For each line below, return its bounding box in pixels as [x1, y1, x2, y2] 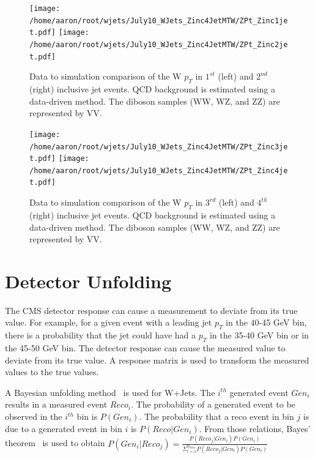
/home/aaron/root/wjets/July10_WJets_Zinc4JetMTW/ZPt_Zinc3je [29, 142, 288, 151]
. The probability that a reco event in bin [139, 410, 294, 422]
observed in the [5, 410, 62, 422]
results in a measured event [5, 398, 108, 411]
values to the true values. [5, 365, 99, 378]
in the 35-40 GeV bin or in [209, 329, 309, 341]
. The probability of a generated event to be [130, 398, 295, 411]
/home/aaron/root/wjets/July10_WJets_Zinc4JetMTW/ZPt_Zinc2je [29, 40, 288, 49]
